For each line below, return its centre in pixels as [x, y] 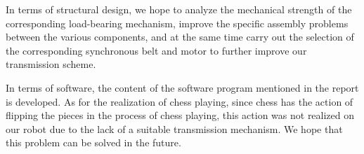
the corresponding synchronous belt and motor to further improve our [156, 50]
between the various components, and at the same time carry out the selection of [180, 37]
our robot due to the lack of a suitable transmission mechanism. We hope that [174, 128]
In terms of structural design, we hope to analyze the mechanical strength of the [179, 9]
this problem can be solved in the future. [93, 142]
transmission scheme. [51, 64]
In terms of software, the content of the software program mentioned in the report [182, 87]
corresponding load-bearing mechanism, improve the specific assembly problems [177, 23]
